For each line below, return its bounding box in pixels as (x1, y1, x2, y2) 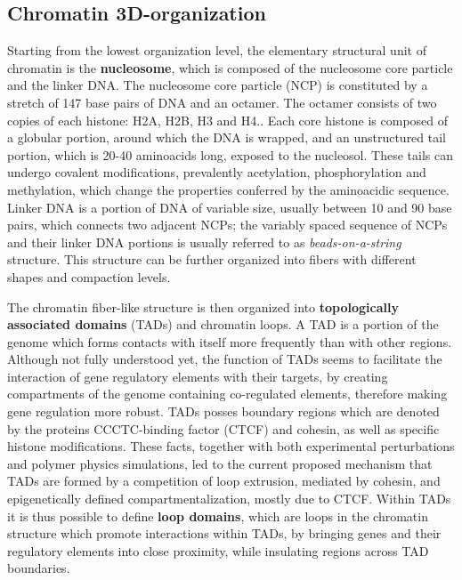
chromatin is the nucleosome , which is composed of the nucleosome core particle (7, 58, 453, 77)
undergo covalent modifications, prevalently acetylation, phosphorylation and (7, 163, 426, 181)
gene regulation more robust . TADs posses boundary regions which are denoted (7, 402, 440, 421)
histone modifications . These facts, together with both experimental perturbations (7, 437, 455, 455)
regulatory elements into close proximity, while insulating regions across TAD (7, 541, 429, 560)
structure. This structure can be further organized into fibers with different (7, 250, 417, 269)
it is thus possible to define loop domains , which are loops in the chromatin (7, 506, 428, 525)
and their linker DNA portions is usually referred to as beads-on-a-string (7, 232, 401, 251)
